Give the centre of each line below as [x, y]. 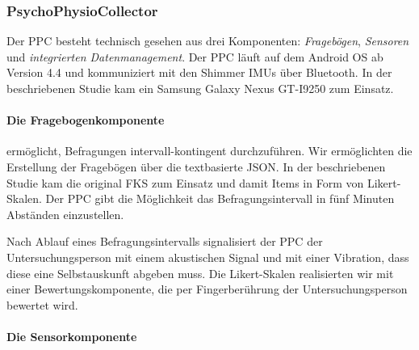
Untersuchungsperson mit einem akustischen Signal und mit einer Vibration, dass [208, 257]
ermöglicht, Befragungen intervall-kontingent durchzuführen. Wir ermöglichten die [209, 151]
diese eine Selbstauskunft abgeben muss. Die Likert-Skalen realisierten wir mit [200, 273]
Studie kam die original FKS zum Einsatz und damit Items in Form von [185, 182]
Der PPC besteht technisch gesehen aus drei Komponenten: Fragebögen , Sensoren [208, 41]
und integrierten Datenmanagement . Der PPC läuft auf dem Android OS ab [195, 56]
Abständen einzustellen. [65, 214]
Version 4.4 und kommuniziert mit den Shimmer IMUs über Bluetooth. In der [199, 72]
